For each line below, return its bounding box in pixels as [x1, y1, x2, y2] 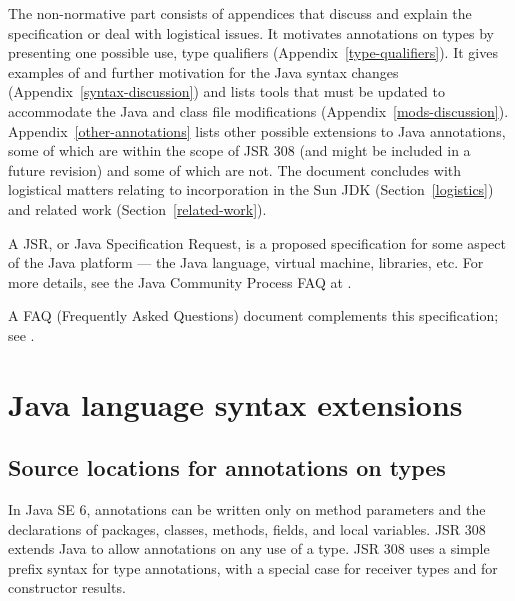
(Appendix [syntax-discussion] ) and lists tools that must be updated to [8, 81, 446, 102]
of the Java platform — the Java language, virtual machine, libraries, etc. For [8, 252, 484, 273]
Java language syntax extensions [8, 383, 463, 424]
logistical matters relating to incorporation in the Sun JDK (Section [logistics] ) [8, 179, 494, 200]
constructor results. [8, 577, 126, 598]
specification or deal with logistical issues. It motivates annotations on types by [8, 22, 494, 43]
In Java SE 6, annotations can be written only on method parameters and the [8, 499, 486, 520]
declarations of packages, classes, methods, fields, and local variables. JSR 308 [8, 518, 486, 539]
